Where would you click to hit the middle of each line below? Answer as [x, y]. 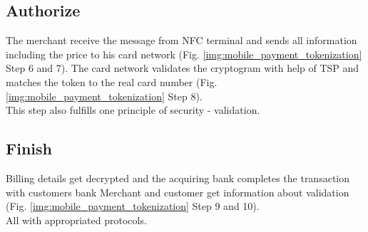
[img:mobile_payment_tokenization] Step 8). [104, 96]
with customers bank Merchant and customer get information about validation [178, 192]
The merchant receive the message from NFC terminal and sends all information [182, 40]
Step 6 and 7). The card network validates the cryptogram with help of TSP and [183, 68]
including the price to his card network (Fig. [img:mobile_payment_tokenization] [184, 54]
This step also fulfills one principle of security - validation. [133, 110]
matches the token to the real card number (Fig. [112, 81]
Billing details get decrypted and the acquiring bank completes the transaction [178, 178]
